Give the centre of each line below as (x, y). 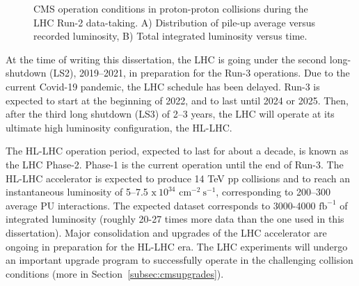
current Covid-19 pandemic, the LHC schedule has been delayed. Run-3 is (163, 86)
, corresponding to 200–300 (273, 192)
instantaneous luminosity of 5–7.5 (77, 192)
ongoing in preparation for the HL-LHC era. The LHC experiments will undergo (177, 246)
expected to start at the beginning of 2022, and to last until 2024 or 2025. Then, (177, 100)
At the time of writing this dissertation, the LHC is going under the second (166, 59)
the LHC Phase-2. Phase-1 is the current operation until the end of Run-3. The (175, 164)
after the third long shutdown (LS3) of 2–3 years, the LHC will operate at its (170, 114)
